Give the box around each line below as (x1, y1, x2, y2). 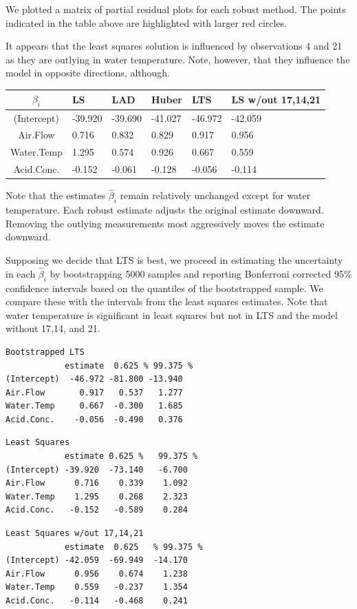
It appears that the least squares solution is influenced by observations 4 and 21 (6, 39, 343, 53)
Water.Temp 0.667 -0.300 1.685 (6, 401, 183, 411)
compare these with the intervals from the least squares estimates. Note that (6, 294, 328, 309)
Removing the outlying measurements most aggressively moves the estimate (6, 216, 325, 230)
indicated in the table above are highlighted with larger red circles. (6, 15, 288, 30)
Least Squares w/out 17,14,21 (6, 528, 144, 539)
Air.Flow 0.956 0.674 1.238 (6, 568, 188, 579)
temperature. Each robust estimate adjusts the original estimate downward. (6, 203, 324, 217)
